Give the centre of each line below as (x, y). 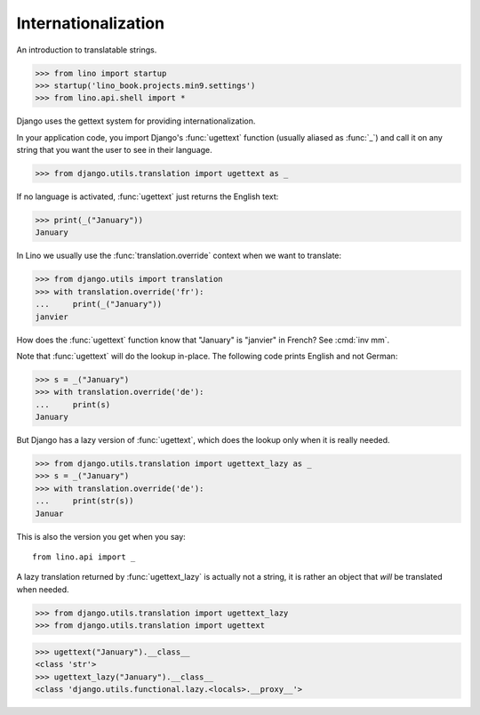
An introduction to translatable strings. (87, 50)
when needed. (43, 589)
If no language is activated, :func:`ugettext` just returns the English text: (148, 197)
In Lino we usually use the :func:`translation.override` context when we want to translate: (179, 256)
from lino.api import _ (84, 557)
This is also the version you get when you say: (101, 536)
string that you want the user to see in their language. (114, 150)
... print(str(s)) (84, 501)
